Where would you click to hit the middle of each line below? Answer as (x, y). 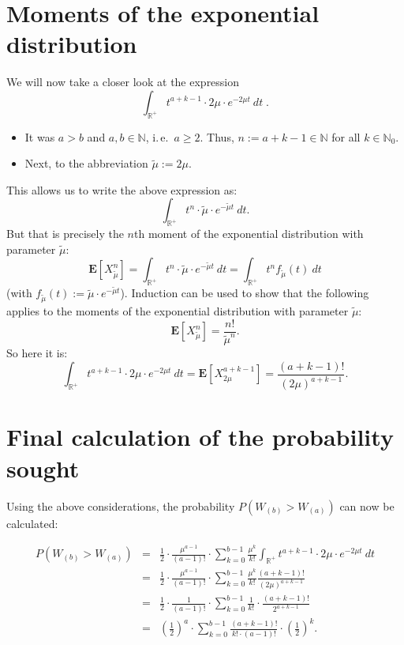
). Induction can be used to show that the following (245, 293)
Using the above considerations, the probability (121, 505)
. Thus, (217, 136)
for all (346, 136)
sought (43, 468)
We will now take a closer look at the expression (123, 82)
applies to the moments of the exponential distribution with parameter (178, 311)
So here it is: (37, 353)
